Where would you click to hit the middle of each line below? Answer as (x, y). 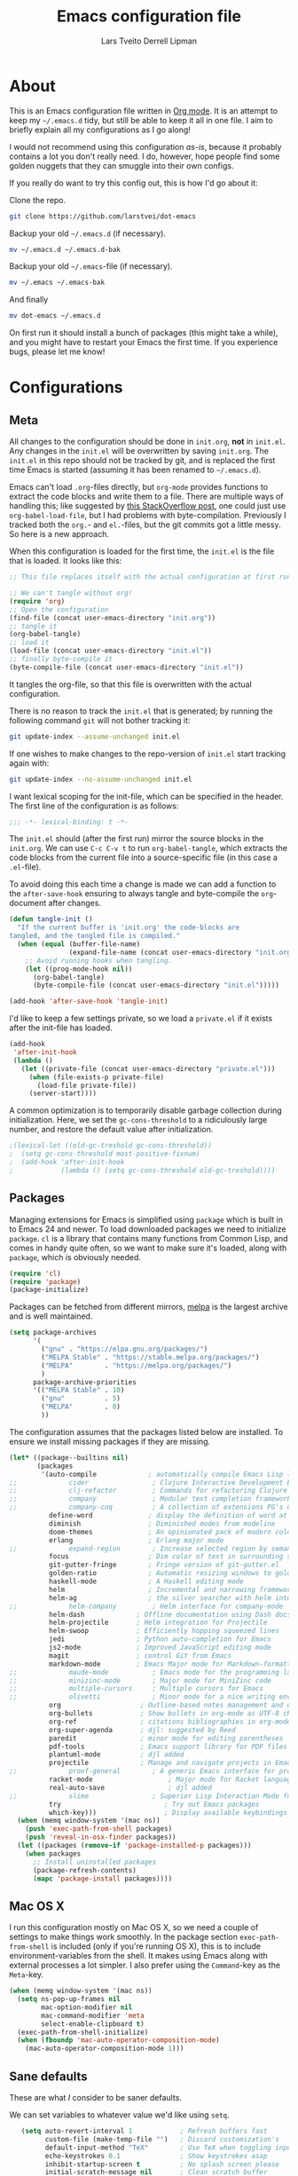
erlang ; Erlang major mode (136, 1540)
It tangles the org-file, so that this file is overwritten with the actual (131, 684)
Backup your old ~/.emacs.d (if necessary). (88, 233)
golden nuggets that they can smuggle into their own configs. (122, 165)
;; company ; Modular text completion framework (150, 1499)
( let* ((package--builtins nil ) (69, 1457)
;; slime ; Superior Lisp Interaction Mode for (152, 1796)
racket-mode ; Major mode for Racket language (172, 1779)
